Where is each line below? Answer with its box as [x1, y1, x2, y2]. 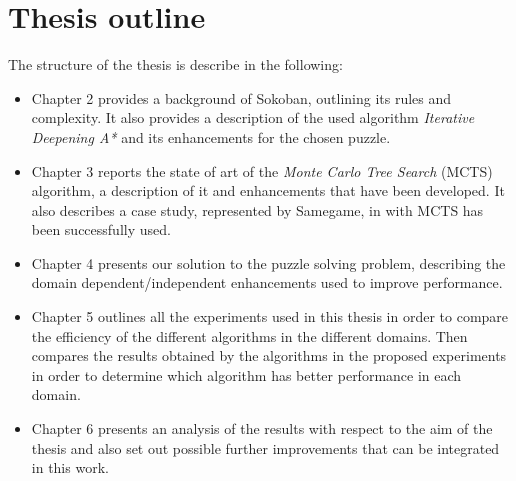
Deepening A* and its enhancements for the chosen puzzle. [31, 126, 391, 147]
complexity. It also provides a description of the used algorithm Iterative [31, 107, 475, 128]
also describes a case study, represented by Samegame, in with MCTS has [31, 199, 484, 220]
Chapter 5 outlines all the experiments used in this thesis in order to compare [31, 306, 509, 327]
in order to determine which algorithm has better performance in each [31, 364, 462, 385]
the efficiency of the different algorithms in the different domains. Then [31, 325, 468, 346]
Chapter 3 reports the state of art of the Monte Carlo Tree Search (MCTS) [31, 160, 493, 181]
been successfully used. [31, 219, 171, 240]
